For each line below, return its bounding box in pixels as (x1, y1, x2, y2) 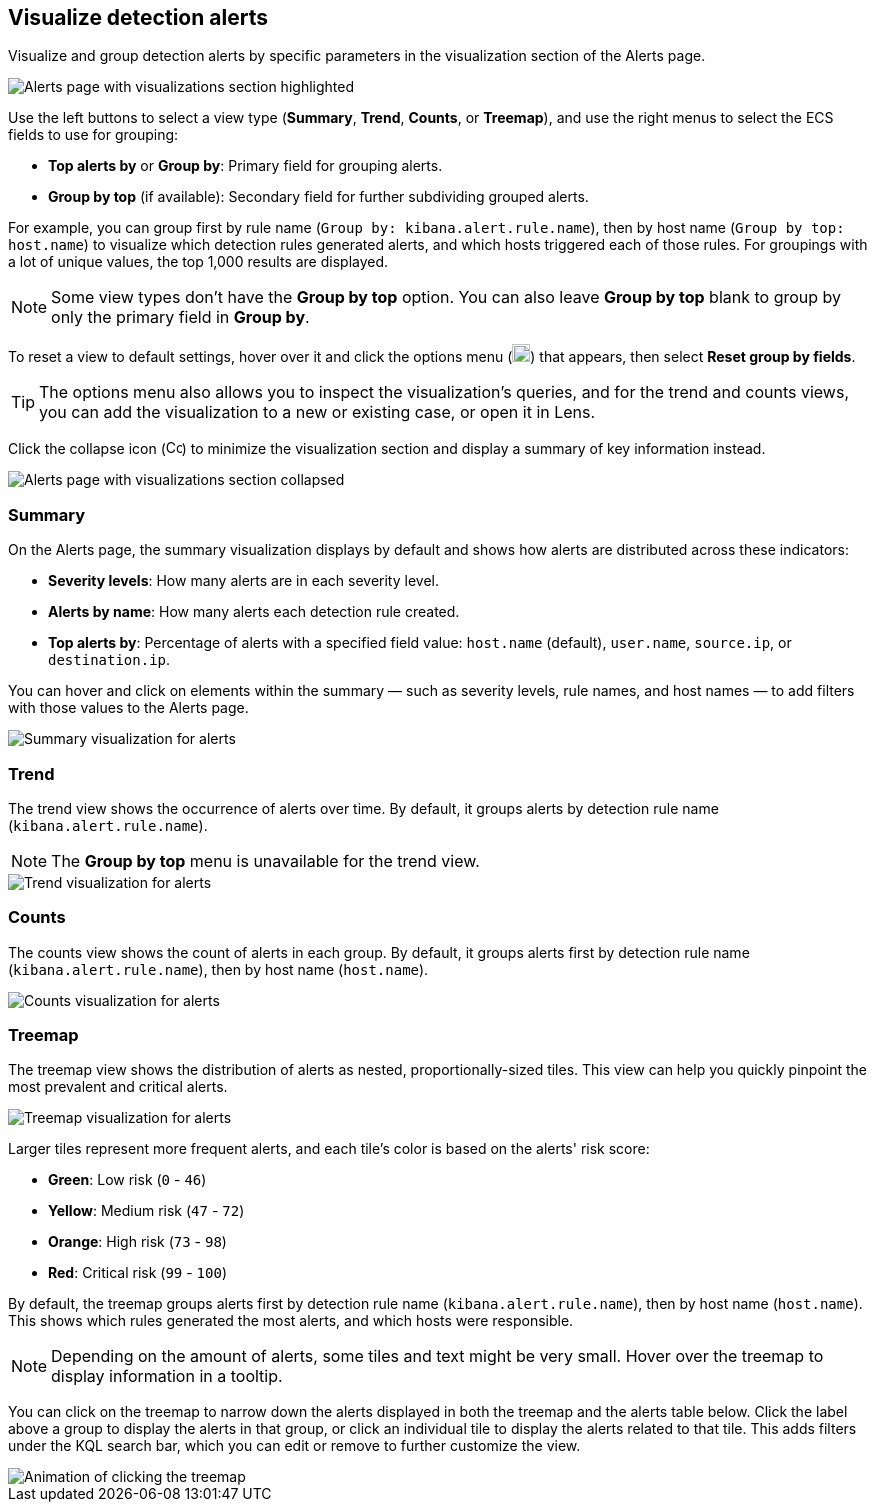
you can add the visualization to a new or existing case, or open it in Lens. (39, 402, 596, 423)
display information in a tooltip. (51, 1366, 283, 1387)
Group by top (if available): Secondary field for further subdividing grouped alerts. (48, 188, 589, 206)
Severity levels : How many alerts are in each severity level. (48, 572, 439, 590)
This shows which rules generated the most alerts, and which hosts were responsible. (8, 1312, 574, 1330)
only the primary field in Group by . (51, 307, 310, 328)
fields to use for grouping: (8, 126, 179, 144)
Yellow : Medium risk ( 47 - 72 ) (48, 1202, 245, 1220)
